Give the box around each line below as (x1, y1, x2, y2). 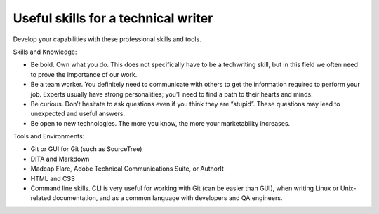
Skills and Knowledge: (13, 48, 77, 56)
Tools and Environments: (13, 132, 85, 141)
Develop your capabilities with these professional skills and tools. (13, 35, 201, 43)
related (30, 194, 51, 202)
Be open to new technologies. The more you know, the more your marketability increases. (30, 119, 291, 127)
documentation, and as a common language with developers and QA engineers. (52, 194, 283, 202)
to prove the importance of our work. (30, 70, 138, 78)
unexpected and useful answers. (30, 109, 126, 118)
